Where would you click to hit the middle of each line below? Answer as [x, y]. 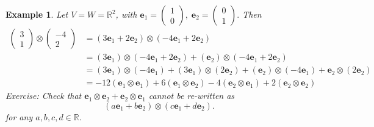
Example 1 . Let [37, 14]
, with [126, 14]
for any [19, 116]
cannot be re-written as [192, 96]
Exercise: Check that [44, 96]
